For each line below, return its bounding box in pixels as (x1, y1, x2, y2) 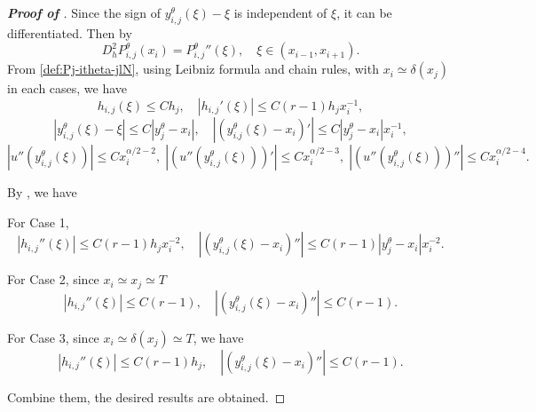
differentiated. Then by (7, 23, 132, 42)
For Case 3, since (7, 328, 99, 346)
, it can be (336, 4, 392, 21)
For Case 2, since (7, 270, 99, 289)
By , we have (7, 182, 77, 201)
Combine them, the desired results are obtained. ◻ (7, 387, 286, 406)
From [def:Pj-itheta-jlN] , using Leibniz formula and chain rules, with (7, 59, 379, 78)
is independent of (233, 4, 327, 21)
